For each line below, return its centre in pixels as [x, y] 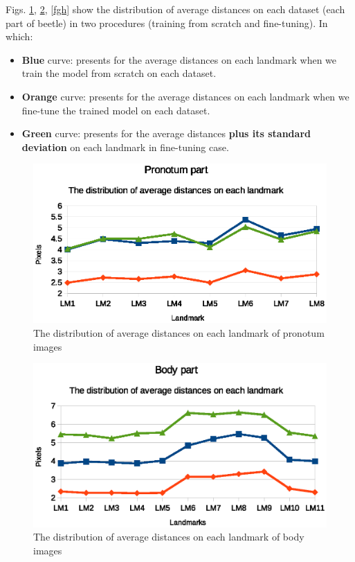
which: [19, 36]
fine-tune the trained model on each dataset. [116, 110]
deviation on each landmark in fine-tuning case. [125, 147]
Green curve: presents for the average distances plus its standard [166, 133]
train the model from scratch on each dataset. [119, 73]
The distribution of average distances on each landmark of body [169, 537]
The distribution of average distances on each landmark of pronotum [179, 332]
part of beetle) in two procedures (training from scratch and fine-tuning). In [167, 23]
